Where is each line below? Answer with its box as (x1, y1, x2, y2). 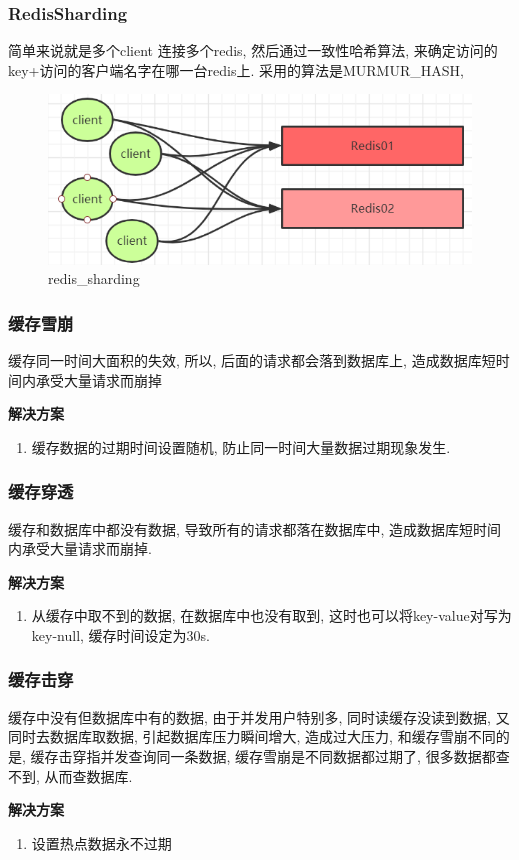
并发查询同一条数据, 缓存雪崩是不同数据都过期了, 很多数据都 (100, 745, 496, 766)
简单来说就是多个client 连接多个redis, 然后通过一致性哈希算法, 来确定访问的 (8, 40, 498, 61)
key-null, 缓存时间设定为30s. (31, 624, 210, 645)
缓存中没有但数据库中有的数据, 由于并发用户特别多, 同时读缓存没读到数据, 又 (8, 706, 510, 727)
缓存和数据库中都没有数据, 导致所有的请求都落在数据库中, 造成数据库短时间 (8, 518, 502, 539)
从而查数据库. (44, 765, 133, 786)
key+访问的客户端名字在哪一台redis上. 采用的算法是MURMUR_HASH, (8, 59, 464, 80)
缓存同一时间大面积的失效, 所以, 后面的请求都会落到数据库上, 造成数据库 (8, 349, 482, 370)
